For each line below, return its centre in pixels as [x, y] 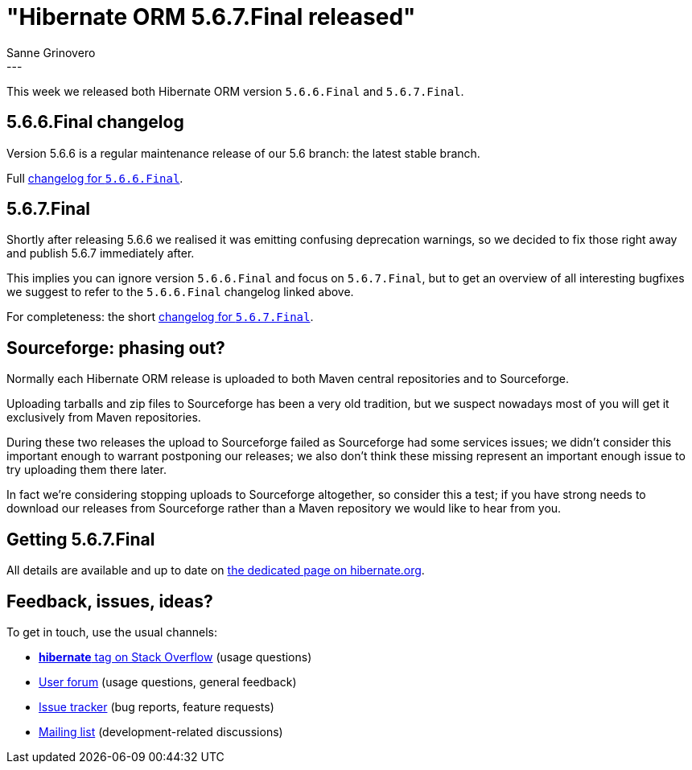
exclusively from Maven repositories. [104, 418]
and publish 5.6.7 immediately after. [101, 253]
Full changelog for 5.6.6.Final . [95, 178]
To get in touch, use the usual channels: [112, 632]
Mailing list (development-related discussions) [161, 731]
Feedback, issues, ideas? [110, 601]
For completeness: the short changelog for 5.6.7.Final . [160, 317]
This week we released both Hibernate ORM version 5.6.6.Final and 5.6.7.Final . [235, 91]
